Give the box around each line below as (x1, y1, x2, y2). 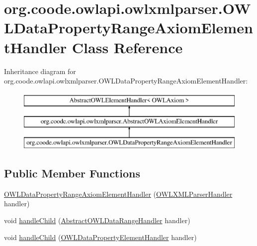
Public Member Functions (4, 165, 140, 181)
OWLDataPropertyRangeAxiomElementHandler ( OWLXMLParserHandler (4, 188, 233, 199)
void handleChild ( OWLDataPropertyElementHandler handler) (4, 232, 197, 242)
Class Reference (72, 37, 183, 57)
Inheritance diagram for (4, 66, 76, 76)
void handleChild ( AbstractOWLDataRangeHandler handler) (4, 215, 190, 226)
